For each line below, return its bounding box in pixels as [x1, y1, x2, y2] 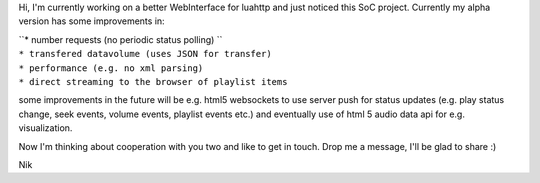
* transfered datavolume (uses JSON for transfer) [18, 48, 272, 60]
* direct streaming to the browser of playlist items [18, 76, 288, 87]
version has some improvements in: [18, 15, 165, 27]
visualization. [18, 122, 73, 134]
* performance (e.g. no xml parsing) [18, 62, 204, 74]
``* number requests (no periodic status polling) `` [18, 33, 223, 45]
